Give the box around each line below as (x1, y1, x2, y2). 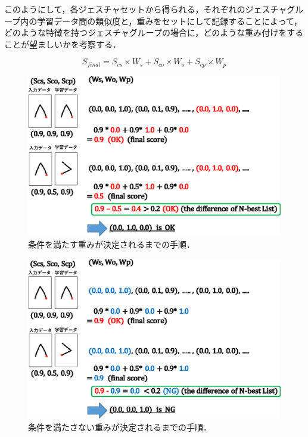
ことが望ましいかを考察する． (4, 38, 121, 50)
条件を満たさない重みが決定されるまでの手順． (28, 421, 211, 433)
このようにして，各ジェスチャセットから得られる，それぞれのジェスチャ (4, 3, 287, 15)
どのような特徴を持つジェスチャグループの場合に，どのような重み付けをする (4, 26, 304, 39)
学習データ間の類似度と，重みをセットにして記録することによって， (37, 14, 303, 27)
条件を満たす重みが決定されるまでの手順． (28, 238, 195, 251)
